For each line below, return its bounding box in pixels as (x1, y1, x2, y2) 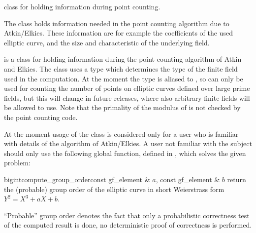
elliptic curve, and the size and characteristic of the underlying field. (4, 37, 210, 47)
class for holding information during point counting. (4, 1, 160, 11)
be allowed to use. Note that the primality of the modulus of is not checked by (4, 102, 241, 113)
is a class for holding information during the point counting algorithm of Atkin (4, 54, 242, 64)
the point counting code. (4, 112, 78, 122)
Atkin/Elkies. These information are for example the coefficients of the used (4, 28, 233, 38)
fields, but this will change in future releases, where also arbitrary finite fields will (4, 92, 250, 103)
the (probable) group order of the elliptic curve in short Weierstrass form (4, 184, 224, 194)
